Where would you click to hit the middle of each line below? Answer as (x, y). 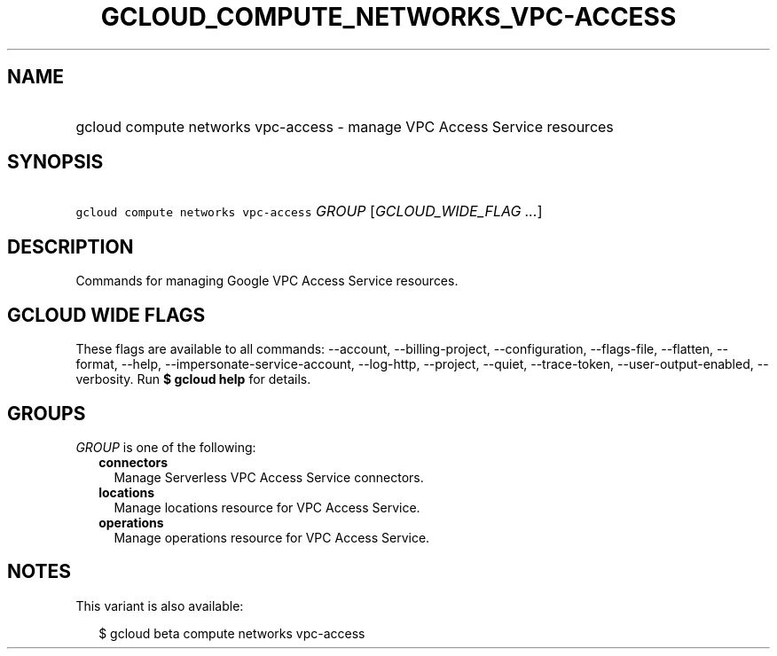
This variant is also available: (160, 605)
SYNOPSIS (55, 162)
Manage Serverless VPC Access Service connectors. (269, 477)
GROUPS (47, 413)
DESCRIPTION (71, 246)
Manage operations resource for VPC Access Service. (272, 537)
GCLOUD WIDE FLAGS (106, 315)
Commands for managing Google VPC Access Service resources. (267, 281)
